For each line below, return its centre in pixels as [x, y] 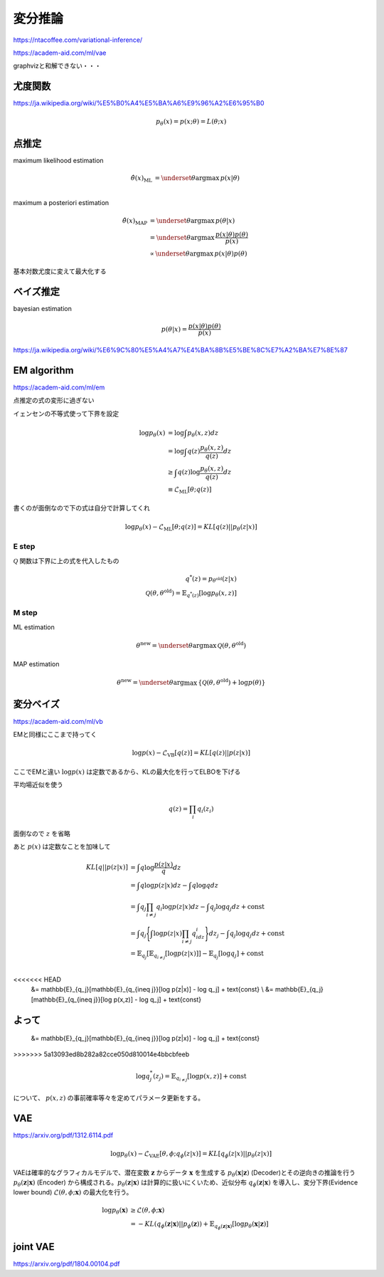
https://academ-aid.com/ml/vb [58, 721]
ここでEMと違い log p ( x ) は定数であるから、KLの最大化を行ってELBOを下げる [127, 772]
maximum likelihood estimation [58, 160]
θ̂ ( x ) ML [142, 179]
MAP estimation [36, 664]
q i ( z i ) [205, 810]
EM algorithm [43, 370]
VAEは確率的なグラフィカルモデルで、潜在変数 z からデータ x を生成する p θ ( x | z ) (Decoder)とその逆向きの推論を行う [184, 1173]
